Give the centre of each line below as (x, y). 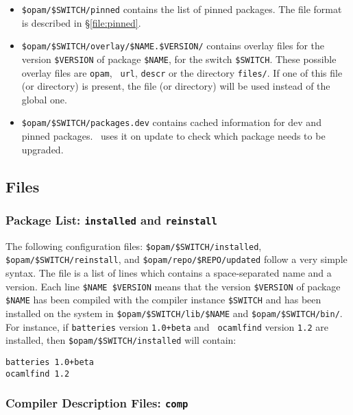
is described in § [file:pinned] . (81, 22)
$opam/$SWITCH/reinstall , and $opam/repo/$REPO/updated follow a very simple (176, 259)
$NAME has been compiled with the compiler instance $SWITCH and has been (163, 300)
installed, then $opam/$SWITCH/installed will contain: (121, 340)
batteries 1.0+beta (50, 362)
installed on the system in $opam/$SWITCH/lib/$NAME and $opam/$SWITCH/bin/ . (174, 313)
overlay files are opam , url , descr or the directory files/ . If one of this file (182, 72)
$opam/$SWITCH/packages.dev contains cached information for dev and (171, 122)
